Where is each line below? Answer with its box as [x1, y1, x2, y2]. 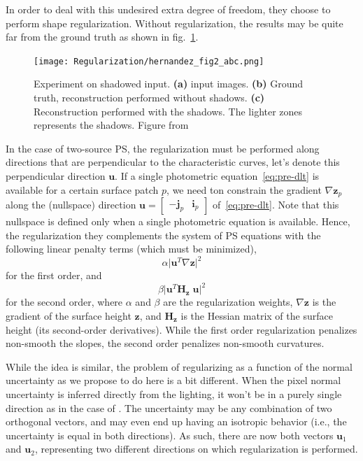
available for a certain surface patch [6, 182, 159, 197]
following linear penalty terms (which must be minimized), [6, 241, 257, 256]
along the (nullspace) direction [6, 197, 136, 212]
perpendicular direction [6, 169, 106, 183]
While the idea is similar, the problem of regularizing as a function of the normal [6, 359, 353, 374]
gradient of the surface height [6, 308, 131, 323]
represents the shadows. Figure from [34, 118, 189, 132]
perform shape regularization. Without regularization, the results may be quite [6, 15, 343, 30]
